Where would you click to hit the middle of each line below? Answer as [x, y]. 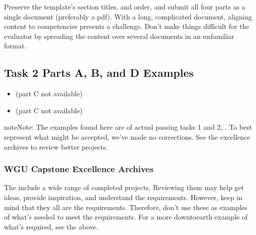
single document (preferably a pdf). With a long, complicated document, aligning [128, 16]
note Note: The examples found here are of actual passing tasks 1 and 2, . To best [128, 127]
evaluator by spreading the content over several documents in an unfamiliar [119, 36]
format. [15, 46]
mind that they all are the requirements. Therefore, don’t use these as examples [126, 207]
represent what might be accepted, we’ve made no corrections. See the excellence [127, 136]
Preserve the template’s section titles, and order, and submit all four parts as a [125, 6]
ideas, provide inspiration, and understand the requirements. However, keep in [123, 197]
